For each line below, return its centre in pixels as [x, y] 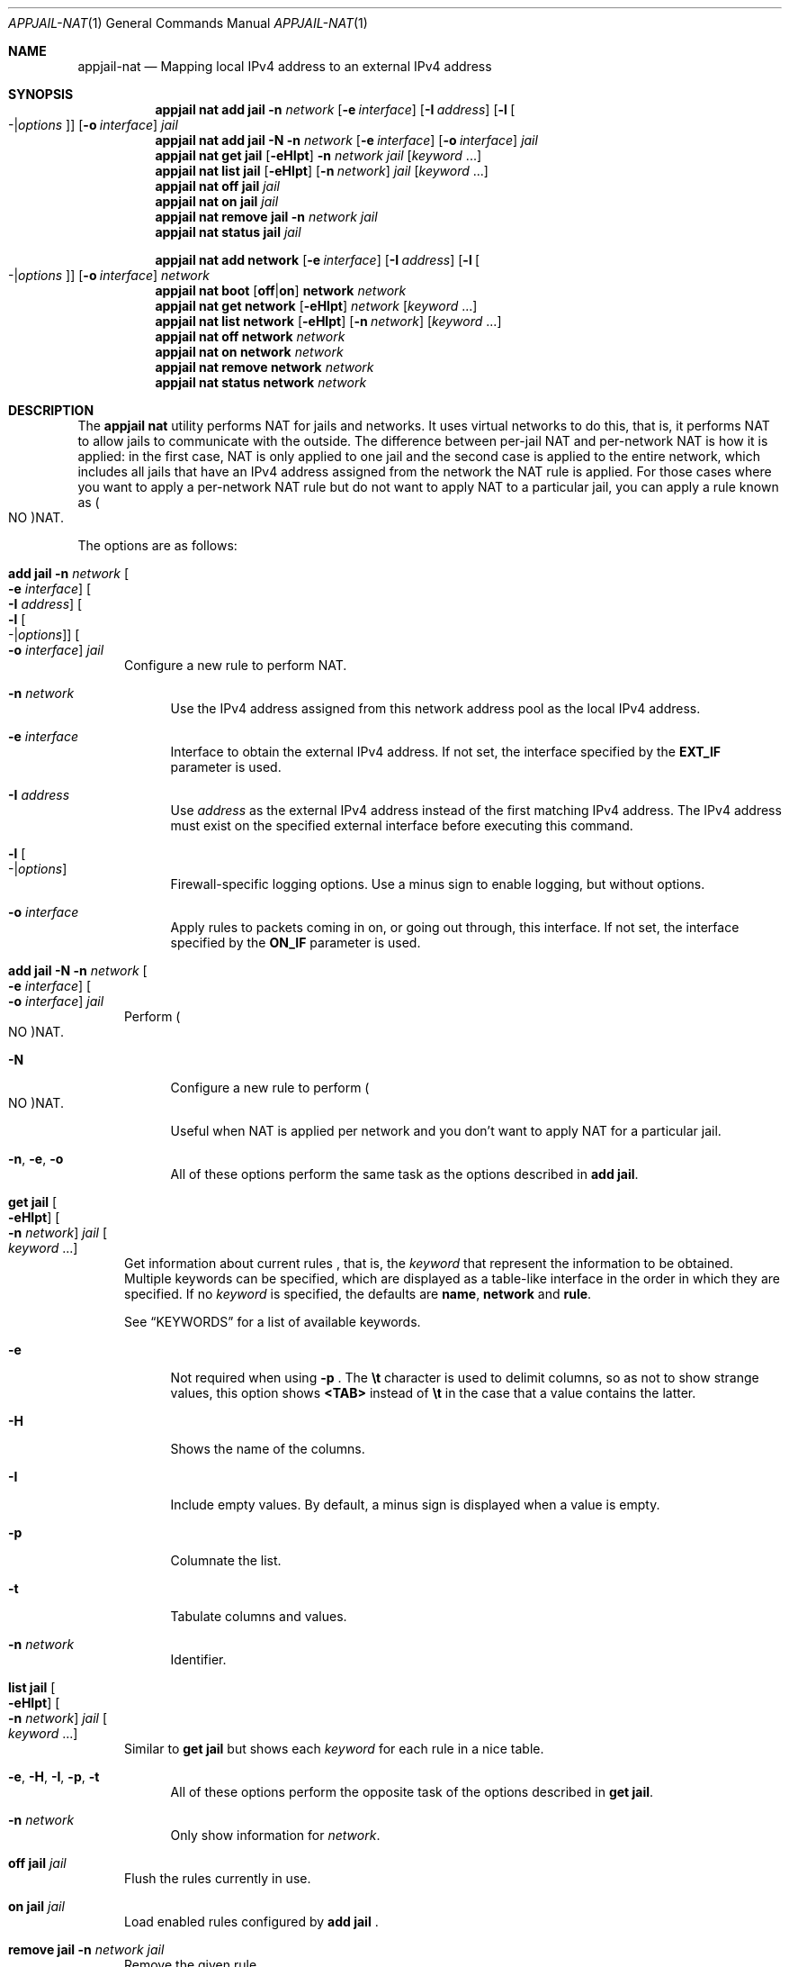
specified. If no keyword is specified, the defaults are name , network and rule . [358, 1294]
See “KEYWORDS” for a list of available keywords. [273, 1322]
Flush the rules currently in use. [218, 1878]
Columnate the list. [226, 1560]
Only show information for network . [275, 1835]
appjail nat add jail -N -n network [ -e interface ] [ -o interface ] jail [346, 140]
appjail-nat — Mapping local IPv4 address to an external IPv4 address [285, 66]
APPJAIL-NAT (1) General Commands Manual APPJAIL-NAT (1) [188, 23]
